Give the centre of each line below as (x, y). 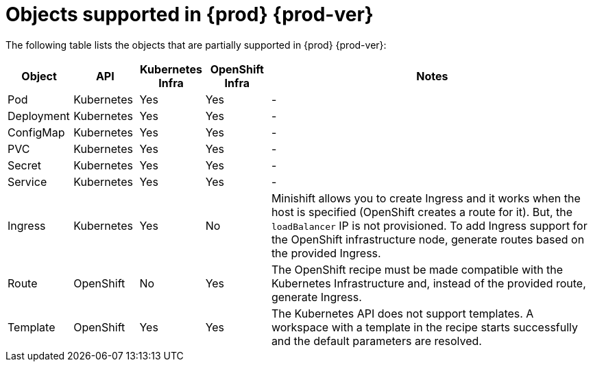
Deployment (39, 116)
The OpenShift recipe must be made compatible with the (417, 269)
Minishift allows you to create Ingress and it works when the (426, 198)
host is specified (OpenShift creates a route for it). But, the (422, 212)
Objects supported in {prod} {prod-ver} (190, 14)
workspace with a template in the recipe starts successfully (425, 327)
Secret (25, 165)
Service (27, 181)
